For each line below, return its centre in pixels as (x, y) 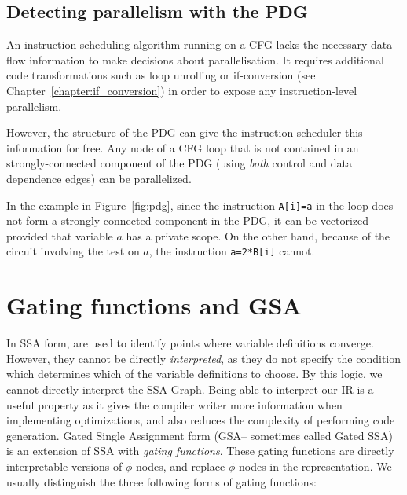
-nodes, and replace (179, 466)
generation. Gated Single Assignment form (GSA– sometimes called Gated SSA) (200, 435)
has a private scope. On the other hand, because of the (258, 235)
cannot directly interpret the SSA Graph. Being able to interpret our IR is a (190, 389)
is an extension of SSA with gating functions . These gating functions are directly (200, 451)
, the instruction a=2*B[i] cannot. (232, 251)
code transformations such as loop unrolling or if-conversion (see (161, 75)
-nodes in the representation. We (313, 466)
